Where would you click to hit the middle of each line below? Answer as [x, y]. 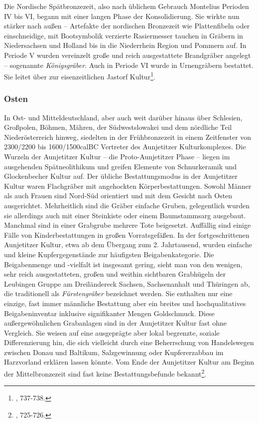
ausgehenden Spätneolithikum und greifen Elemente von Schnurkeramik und [121, 166]
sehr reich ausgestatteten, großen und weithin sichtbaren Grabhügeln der [115, 274]
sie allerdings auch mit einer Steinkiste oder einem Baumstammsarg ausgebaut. [125, 215]
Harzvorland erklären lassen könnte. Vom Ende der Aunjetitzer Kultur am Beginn [129, 362]
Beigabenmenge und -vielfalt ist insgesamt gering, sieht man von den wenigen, [123, 264]
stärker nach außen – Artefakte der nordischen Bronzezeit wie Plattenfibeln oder [127, 26]
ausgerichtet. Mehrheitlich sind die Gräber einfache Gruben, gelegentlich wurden [127, 205]
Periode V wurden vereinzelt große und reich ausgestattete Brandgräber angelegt [128, 55]
